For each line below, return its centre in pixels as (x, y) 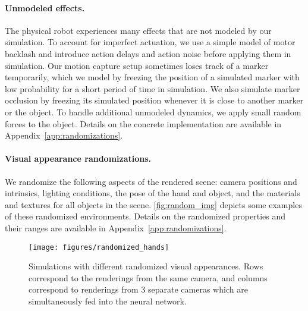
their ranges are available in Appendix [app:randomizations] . (116, 227)
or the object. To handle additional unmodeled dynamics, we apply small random (153, 111)
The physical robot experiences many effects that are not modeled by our (138, 30)
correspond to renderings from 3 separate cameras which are (138, 289)
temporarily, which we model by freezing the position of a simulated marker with (152, 77)
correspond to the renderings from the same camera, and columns (148, 277)
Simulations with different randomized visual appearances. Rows (146, 266)
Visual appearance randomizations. (78, 158)
